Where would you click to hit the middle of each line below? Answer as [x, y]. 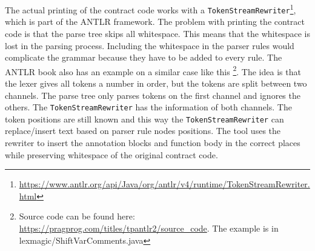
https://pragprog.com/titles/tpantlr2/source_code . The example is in [149, 228]
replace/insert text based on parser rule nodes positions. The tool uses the [143, 131]
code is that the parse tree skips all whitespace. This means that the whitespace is [157, 33]
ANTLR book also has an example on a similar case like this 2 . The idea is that [153, 70]
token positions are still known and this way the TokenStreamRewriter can [144, 119]
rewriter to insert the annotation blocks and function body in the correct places [153, 143]
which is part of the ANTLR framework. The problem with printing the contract [155, 22]
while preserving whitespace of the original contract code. [111, 154]
